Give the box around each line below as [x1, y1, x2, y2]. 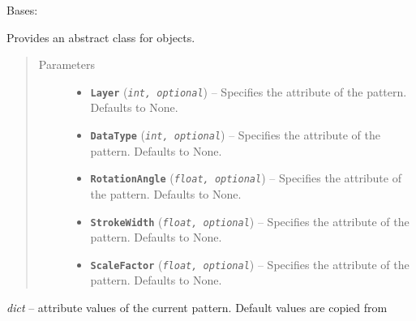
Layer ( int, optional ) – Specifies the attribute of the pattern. [90, 83, 407, 100]
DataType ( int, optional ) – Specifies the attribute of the [90, 126, 380, 143]
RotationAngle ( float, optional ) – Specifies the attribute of [90, 169, 401, 186]
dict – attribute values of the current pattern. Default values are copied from [6, 299, 388, 316]
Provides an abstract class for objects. [6, 28, 195, 45]
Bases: [6, 2, 38, 18]
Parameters [38, 56, 95, 73]
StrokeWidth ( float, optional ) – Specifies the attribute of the [90, 212, 410, 229]
